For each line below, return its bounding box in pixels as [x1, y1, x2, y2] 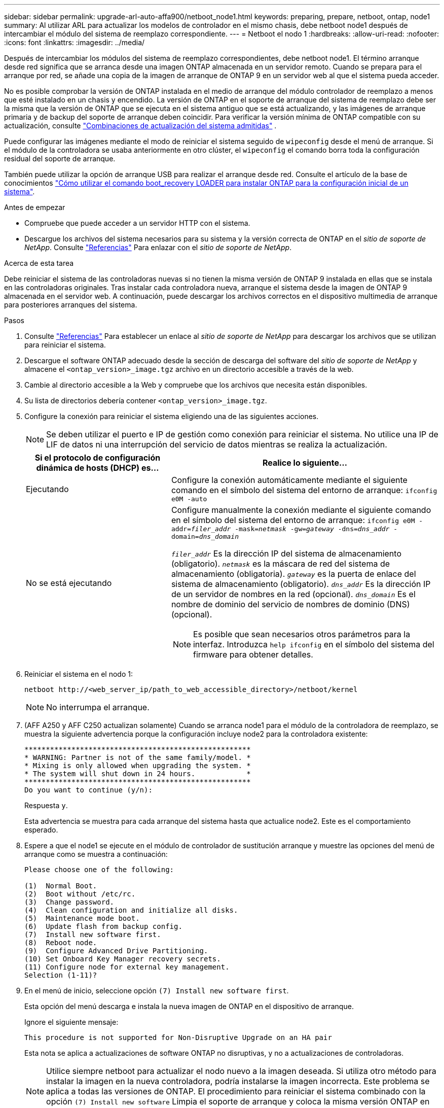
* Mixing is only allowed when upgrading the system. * [24, 761, 251, 770]
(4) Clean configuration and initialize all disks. [24, 906, 238, 914]
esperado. [24, 825, 58, 834]
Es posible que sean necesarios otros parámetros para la [193, 629, 411, 639]
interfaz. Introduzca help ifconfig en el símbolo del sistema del [193, 639, 434, 649]
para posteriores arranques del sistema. [4, 300, 137, 309]
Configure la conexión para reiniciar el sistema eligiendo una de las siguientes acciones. [24, 412, 319, 421]
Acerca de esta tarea [4, 259, 74, 267]
